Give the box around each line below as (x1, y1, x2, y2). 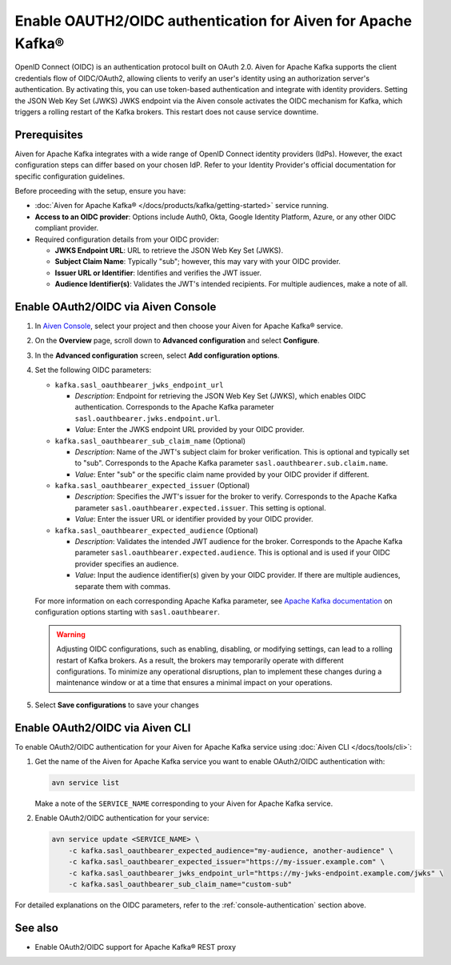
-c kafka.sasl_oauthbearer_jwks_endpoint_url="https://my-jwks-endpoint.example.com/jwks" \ (68, 868, 444, 878)
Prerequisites (14, 128, 83, 142)
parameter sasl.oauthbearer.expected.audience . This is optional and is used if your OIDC (74, 548, 391, 558)
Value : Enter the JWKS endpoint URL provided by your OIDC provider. (74, 425, 305, 434)
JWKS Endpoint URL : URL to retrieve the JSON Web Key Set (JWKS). (54, 245, 284, 255)
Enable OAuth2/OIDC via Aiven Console (14, 300, 217, 314)
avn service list (51, 779, 120, 787)
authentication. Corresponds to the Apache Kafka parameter (74, 402, 275, 412)
